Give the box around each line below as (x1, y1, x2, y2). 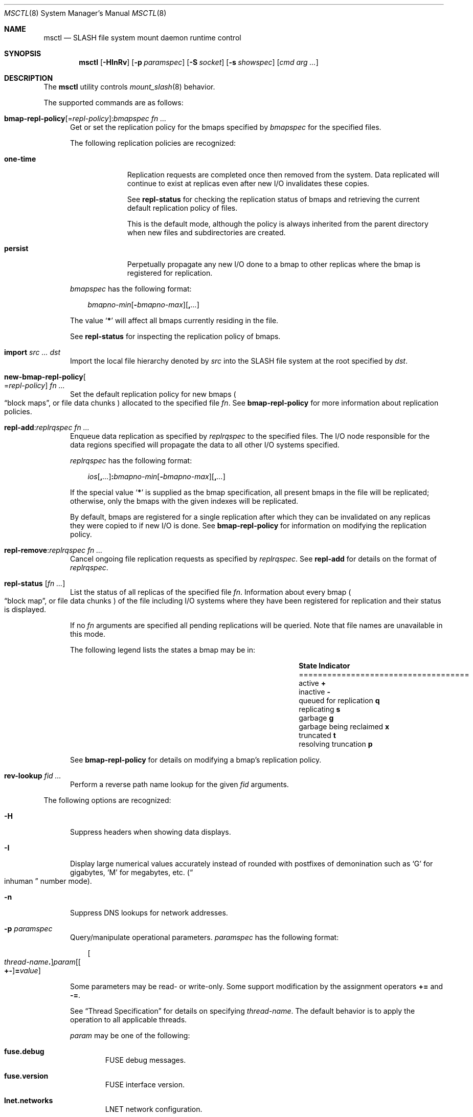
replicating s (299, 705, 341, 713)
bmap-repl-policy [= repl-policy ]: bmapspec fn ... (4, 114, 167, 123)
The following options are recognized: (43, 796, 171, 805)
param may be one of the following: (70, 1031, 190, 1040)
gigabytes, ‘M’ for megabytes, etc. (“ (70, 868, 193, 877)
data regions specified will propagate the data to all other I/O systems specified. (70, 440, 340, 449)
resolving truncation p (299, 740, 373, 748)
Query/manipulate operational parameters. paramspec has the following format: (70, 933, 339, 942)
